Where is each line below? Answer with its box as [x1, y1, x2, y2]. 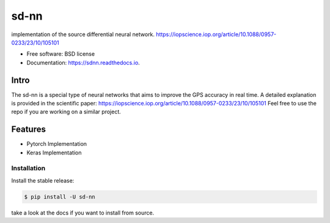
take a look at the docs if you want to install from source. [11, 209, 155, 216]
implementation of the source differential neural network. [11, 31, 155, 38]
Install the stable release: [11, 176, 75, 184]
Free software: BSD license [26, 50, 95, 58]
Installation [11, 164, 46, 173]
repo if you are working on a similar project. [11, 108, 122, 116]
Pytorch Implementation [26, 140, 87, 148]
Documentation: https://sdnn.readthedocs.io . [26, 59, 140, 66]
